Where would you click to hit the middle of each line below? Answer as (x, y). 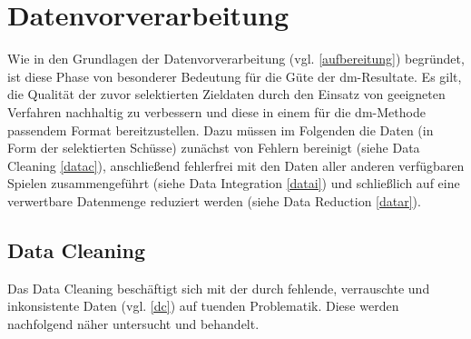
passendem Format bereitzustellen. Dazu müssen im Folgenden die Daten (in (221, 130)
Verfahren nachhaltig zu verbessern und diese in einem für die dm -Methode (216, 111)
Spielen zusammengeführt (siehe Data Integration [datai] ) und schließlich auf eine (234, 183)
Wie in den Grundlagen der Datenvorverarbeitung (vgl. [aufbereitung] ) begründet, (236, 59)
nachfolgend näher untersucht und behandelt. (133, 323)
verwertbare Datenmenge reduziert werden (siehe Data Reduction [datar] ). (214, 200)
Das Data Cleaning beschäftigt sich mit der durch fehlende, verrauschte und (219, 288)
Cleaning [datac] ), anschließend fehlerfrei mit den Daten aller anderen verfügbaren (236, 165)
